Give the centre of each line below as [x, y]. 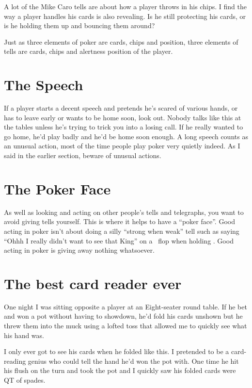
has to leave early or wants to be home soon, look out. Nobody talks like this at [123, 117]
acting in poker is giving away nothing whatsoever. [79, 250]
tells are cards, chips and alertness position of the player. [88, 51]
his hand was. [24, 335]
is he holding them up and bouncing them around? [79, 25]
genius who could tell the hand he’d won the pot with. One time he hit [133, 361]
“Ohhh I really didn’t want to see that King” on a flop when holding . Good [119, 240]
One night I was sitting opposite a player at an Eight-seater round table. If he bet [126, 306]
